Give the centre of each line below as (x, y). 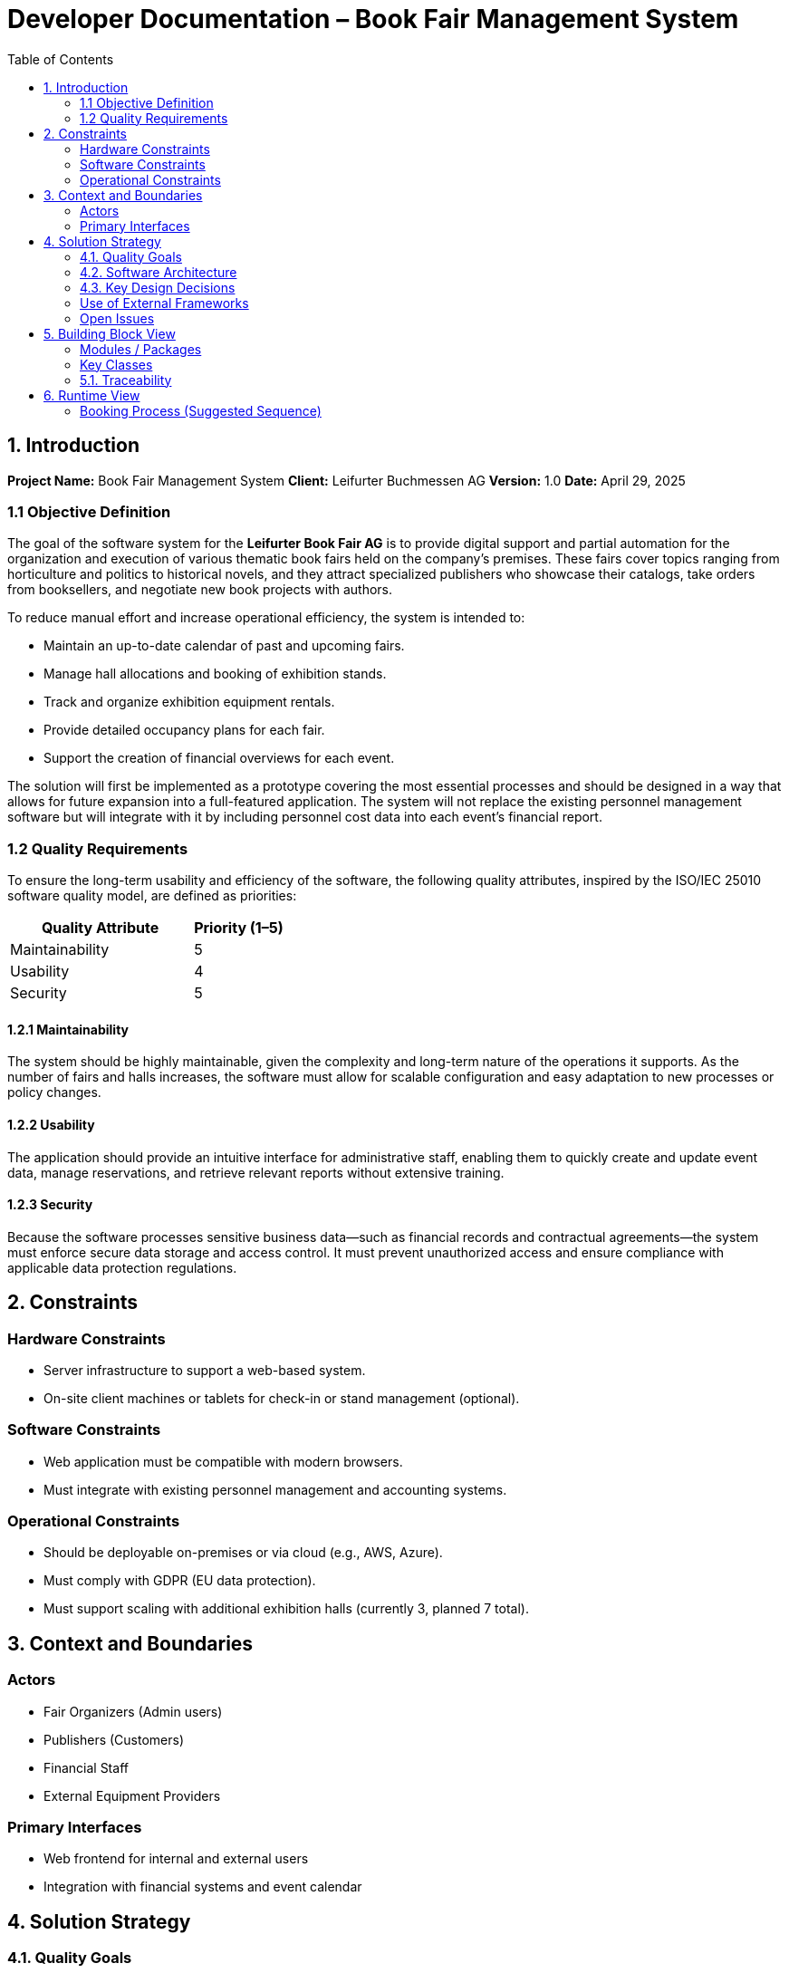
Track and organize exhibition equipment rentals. (189, 702)
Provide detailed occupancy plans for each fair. (184, 730)
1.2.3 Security (50, 1205)
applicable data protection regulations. (122, 1267)
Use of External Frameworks (164, 303)
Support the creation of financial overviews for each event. (219, 758)
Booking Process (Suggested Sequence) (201, 410)
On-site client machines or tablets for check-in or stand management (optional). (282, 1398)
